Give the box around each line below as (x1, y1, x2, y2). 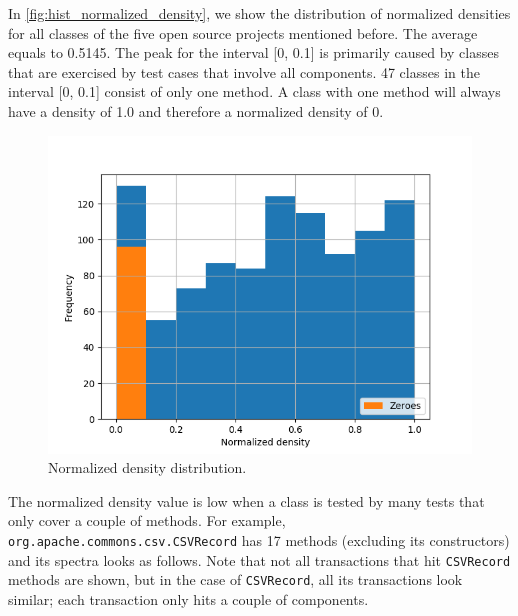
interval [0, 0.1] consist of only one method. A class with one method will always (8, 81, 501, 102)
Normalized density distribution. (48, 457, 247, 478)
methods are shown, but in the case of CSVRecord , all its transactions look (8, 569, 463, 590)
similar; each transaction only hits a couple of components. (8, 588, 369, 609)
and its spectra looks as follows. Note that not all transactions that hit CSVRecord (8, 549, 511, 570)
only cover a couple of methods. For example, (8, 510, 286, 531)
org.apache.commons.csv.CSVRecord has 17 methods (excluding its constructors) (8, 529, 510, 550)
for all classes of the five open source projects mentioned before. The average (8, 22, 478, 43)
